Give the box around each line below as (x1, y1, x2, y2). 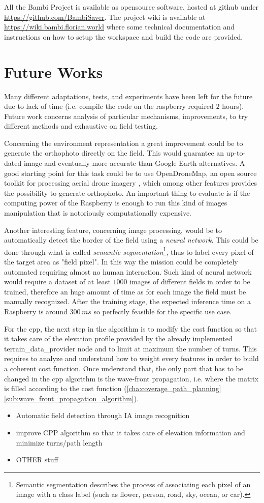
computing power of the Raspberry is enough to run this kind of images (4, 197, 227, 208)
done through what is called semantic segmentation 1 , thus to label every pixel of (4, 245, 254, 257)
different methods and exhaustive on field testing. (4, 121, 158, 131)
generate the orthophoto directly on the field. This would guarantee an (4, 147, 224, 158)
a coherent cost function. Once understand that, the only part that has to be (4, 363, 243, 373)
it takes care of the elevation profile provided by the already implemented (4, 333, 233, 344)
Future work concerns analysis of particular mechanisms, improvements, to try (4, 110, 248, 121)
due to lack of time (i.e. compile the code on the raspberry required (4, 101, 214, 111)
